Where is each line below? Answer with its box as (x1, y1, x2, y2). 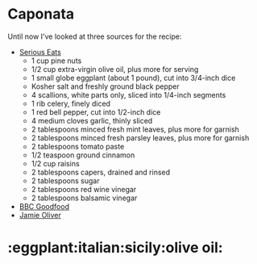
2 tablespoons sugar (31, 175, 100, 186)
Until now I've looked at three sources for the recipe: (7, 31, 182, 41)
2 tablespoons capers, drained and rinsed (31, 167, 171, 177)
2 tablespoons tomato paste (31, 141, 125, 151)
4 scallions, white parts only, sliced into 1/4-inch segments (31, 90, 226, 99)
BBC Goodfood (19, 201, 70, 211)
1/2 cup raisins (31, 158, 80, 168)
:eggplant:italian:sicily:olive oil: (7, 239, 223, 257)
